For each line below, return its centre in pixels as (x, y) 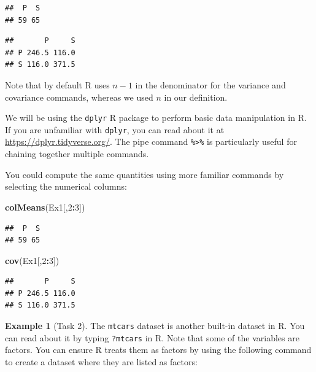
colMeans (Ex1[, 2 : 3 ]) (45, 207)
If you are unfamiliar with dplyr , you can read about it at (115, 129)
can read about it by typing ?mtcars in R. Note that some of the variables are (152, 337)
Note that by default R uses (57, 84)
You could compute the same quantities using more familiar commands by (145, 174)
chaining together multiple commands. (77, 154)
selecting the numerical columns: (66, 186)
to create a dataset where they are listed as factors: (101, 361)
